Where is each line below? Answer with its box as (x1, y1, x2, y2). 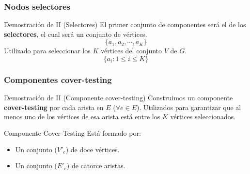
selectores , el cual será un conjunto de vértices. (4, 29, 147, 39)
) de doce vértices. (65, 144, 120, 154)
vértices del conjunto (100, 46, 162, 56)
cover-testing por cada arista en (4, 102, 104, 112)
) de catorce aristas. (66, 160, 125, 171)
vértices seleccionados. (170, 111, 236, 122)
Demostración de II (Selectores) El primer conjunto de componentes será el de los (4, 19, 246, 30)
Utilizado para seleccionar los (4, 46, 91, 56)
